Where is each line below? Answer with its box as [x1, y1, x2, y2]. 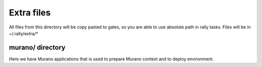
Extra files [9, 7, 51, 18]
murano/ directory [9, 43, 65, 52]
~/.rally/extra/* [9, 30, 38, 36]
